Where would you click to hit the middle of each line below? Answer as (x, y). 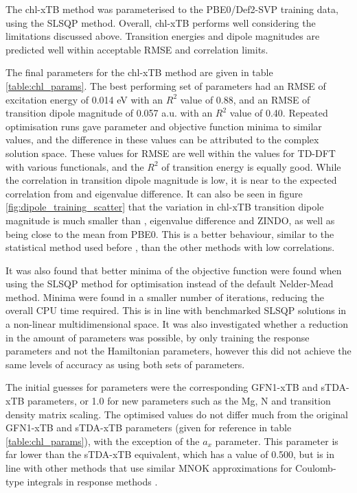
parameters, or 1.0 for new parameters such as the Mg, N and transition (179, 401)
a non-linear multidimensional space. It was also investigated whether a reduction (177, 324)
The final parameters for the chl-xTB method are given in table (139, 72)
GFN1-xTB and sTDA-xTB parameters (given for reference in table (149, 428)
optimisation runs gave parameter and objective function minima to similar (164, 126)
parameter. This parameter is (277, 441)
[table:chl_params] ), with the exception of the (103, 441)
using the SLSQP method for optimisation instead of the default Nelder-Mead (170, 284)
